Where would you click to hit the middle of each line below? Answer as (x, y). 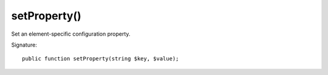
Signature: (24, 45)
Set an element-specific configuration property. (71, 34)
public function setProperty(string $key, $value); (101, 59)
